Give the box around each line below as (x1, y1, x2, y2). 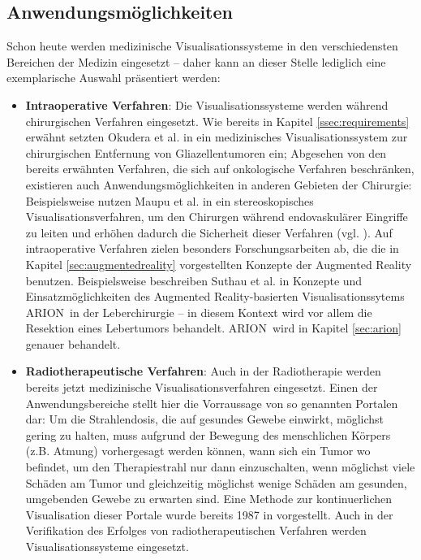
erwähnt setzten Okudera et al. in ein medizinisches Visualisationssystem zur (25, 128, 408, 145)
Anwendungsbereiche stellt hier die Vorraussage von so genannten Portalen (25, 394, 398, 411)
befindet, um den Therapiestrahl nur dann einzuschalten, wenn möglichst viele (25, 458, 415, 475)
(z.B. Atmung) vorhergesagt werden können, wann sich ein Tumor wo (25, 442, 371, 459)
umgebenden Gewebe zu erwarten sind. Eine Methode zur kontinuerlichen (25, 490, 393, 507)
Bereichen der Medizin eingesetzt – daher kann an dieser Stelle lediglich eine (6, 53, 386, 70)
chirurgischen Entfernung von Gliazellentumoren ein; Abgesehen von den (25, 144, 387, 161)
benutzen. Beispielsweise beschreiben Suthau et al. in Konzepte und (25, 271, 363, 289)
